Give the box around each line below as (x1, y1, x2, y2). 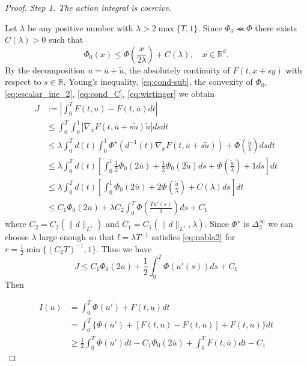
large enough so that (39, 231, 115, 243)
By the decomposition (5, 63, 85, 76)
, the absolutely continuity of (124, 63, 230, 76)
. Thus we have (96, 242, 152, 255)
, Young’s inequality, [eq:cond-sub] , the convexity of (63, 75, 253, 88)
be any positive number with (27, 21, 133, 34)
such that (48, 33, 84, 46)
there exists (255, 21, 297, 34)
